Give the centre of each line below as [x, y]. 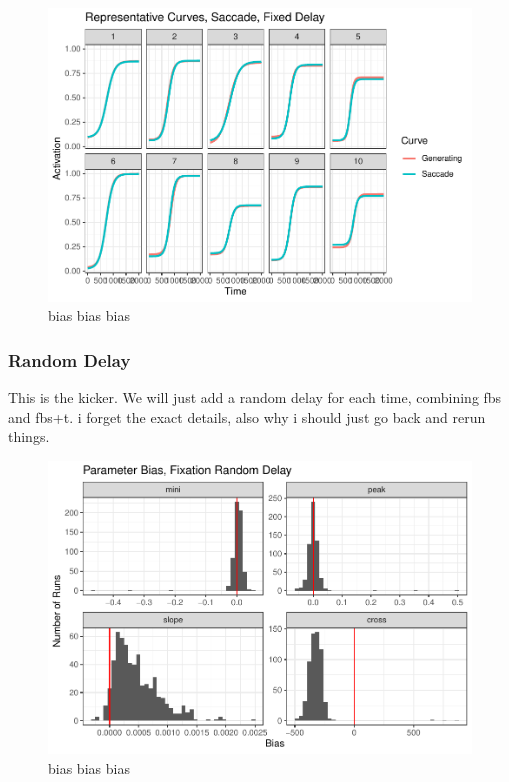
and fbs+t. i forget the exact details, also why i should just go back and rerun [247, 416]
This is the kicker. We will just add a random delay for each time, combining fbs [255, 396]
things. [29, 436]
